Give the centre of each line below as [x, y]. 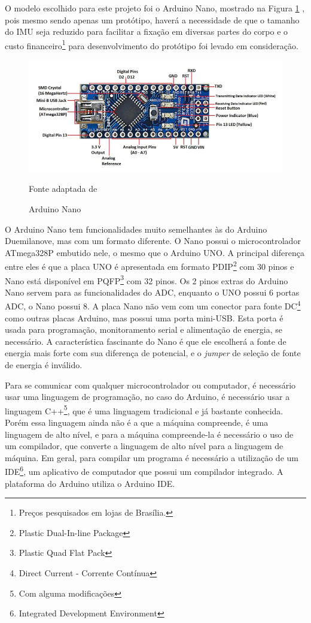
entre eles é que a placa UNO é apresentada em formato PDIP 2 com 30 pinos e [150, 265]
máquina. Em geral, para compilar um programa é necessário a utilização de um [152, 457]
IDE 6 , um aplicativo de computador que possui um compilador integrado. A [144, 471]
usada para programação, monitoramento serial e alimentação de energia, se [144, 329]
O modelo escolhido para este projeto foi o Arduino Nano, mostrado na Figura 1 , [155, 8]
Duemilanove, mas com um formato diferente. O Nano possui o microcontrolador [153, 241]
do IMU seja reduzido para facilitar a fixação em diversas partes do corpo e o [147, 31]
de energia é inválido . [44, 365]
